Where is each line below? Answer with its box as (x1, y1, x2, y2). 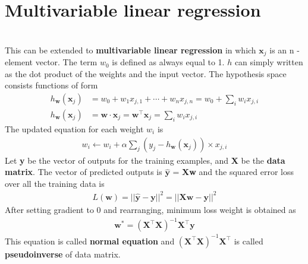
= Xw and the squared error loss (172, 166, 294, 178)
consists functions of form (5, 79, 98, 91)
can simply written (234, 56, 303, 68)
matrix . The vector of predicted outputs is (5, 166, 162, 178)
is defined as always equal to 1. (112, 56, 225, 68)
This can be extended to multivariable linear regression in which (5, 43, 256, 56)
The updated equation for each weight (5, 123, 144, 135)
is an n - (269, 43, 300, 56)
